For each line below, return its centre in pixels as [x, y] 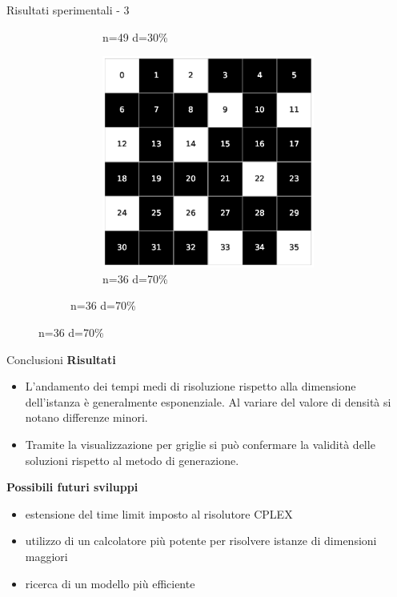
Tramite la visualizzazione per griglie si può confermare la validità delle [200, 444]
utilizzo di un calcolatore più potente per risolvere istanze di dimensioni [201, 541]
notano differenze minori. [86, 417]
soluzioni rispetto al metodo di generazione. [132, 460]
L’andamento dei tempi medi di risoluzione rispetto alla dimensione [190, 386]
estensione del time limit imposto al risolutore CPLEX [159, 513]
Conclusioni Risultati [61, 359]
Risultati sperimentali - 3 [68, 10]
